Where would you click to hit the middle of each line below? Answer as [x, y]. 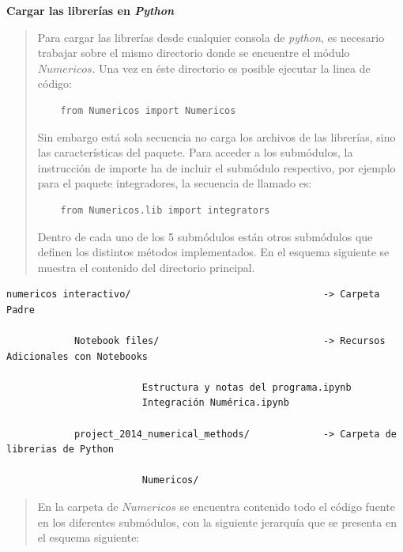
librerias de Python [60, 450]
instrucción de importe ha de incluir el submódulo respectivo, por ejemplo [217, 167]
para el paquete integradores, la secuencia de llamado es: [175, 183]
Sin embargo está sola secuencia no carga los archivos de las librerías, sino [217, 136]
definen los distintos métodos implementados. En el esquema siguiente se [213, 252]
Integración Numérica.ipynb [215, 403]
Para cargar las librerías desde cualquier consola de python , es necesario [211, 37]
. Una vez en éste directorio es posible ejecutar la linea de [231, 68]
